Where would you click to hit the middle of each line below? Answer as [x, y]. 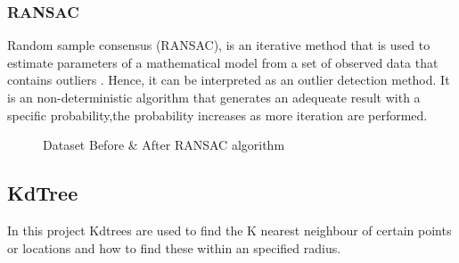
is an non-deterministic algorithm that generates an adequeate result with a [214, 97]
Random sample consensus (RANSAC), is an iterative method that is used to [219, 45]
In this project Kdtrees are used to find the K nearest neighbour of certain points [229, 230]
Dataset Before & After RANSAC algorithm [164, 145]
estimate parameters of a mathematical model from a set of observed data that [223, 62]
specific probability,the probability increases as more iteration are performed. [217, 115]
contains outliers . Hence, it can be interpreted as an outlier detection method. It [229, 80]
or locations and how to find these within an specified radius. [174, 247]
